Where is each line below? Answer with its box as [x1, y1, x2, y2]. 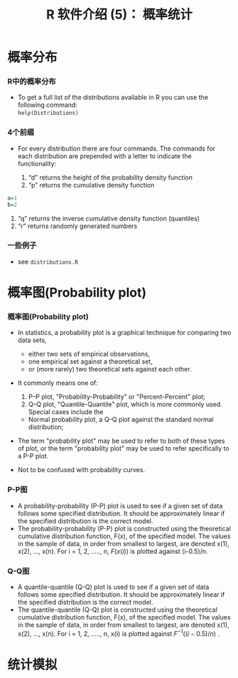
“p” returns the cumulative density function [28, 180, 155, 189]
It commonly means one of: [17, 379, 98, 387]
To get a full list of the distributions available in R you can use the [17, 93, 208, 102]
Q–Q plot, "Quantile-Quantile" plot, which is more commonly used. [28, 400, 222, 409]
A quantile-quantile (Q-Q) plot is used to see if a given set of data [17, 582, 210, 591]
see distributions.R [17, 257, 78, 266]
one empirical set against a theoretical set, [28, 357, 153, 366]
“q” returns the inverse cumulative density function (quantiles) [17, 214, 200, 222]
